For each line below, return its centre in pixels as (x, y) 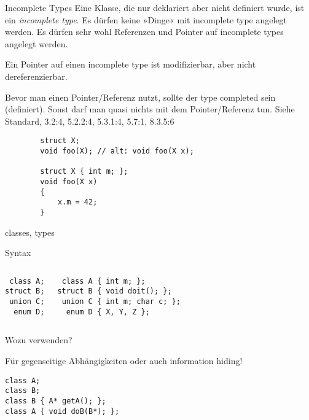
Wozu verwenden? (39, 340)
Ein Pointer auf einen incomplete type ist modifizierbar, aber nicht (131, 64)
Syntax (18, 253)
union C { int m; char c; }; (121, 302)
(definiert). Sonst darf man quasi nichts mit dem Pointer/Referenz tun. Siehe (150, 109)
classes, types (30, 232)
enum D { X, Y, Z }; (108, 312)
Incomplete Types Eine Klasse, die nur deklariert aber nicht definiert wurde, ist (155, 7)
